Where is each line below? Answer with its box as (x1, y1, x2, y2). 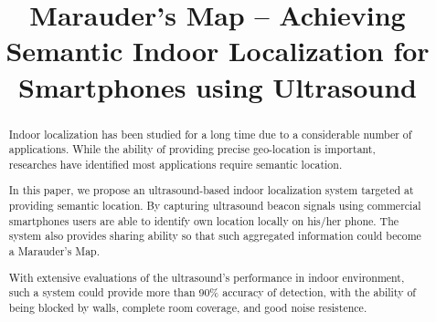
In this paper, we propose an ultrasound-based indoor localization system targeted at (8, 182, 414, 198)
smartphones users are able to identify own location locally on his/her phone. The (8, 213, 399, 228)
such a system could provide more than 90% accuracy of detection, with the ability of (8, 285, 416, 300)
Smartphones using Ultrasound (17, 68, 418, 105)
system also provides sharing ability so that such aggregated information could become (8, 228, 421, 244)
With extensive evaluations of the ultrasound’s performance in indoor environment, (8, 269, 405, 285)
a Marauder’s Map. (8, 244, 101, 259)
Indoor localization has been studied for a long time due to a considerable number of (8, 126, 412, 141)
